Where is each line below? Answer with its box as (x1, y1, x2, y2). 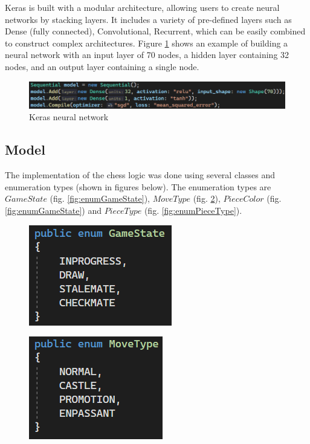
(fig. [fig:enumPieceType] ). (144, 204, 242, 217)
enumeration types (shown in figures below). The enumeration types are (5, 180, 271, 193)
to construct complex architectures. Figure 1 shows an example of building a (5, 36, 288, 49)
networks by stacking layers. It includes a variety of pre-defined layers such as (5, 13, 292, 25)
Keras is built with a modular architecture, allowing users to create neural (5, 1, 280, 13)
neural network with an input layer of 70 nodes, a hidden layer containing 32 (5, 48, 289, 61)
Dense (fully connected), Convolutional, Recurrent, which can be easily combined (5, 25, 306, 37)
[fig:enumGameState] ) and (5, 204, 102, 217)
